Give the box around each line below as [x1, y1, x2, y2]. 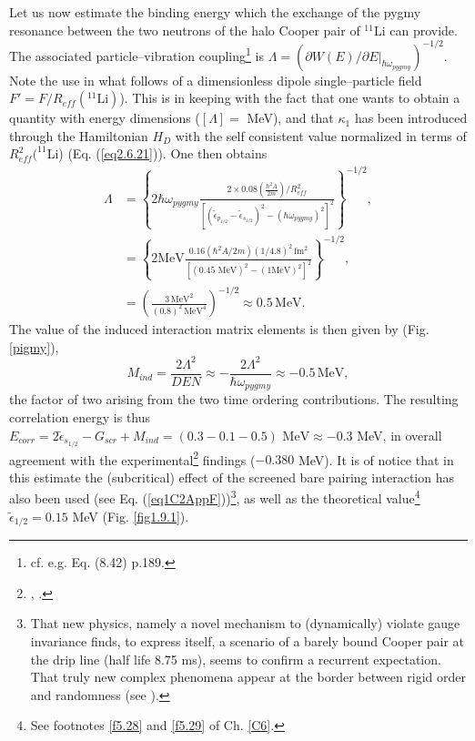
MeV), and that [247, 108, 334, 127]
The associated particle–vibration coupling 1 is [9, 44, 264, 65]
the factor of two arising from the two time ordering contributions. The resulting [9, 390, 459, 409]
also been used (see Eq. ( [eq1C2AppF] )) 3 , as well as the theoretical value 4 [9, 486, 420, 508]
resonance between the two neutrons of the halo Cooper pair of [9, 20, 360, 39]
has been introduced [354, 108, 468, 127]
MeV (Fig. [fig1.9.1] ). [72, 506, 189, 525]
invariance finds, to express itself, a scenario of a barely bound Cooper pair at [30, 631, 465, 650]
